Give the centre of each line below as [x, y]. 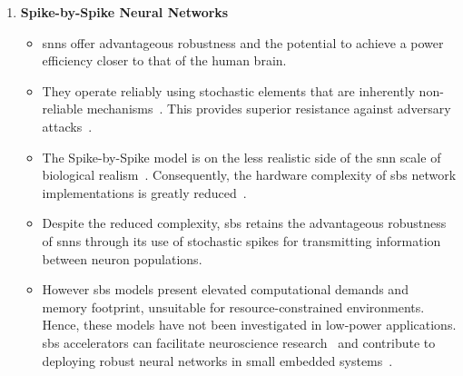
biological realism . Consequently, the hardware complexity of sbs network [249, 175]
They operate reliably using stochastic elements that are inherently [228, 90]
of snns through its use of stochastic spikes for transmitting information [241, 240]
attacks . [67, 126]
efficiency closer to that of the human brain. [164, 60]
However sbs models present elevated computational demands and [225, 289]
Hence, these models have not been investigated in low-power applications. [249, 325]
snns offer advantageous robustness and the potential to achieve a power [243, 42]
